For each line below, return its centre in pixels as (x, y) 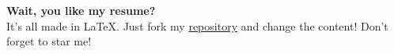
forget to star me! (49, 41)
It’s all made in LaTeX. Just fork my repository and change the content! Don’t (197, 25)
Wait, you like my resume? (81, 10)
